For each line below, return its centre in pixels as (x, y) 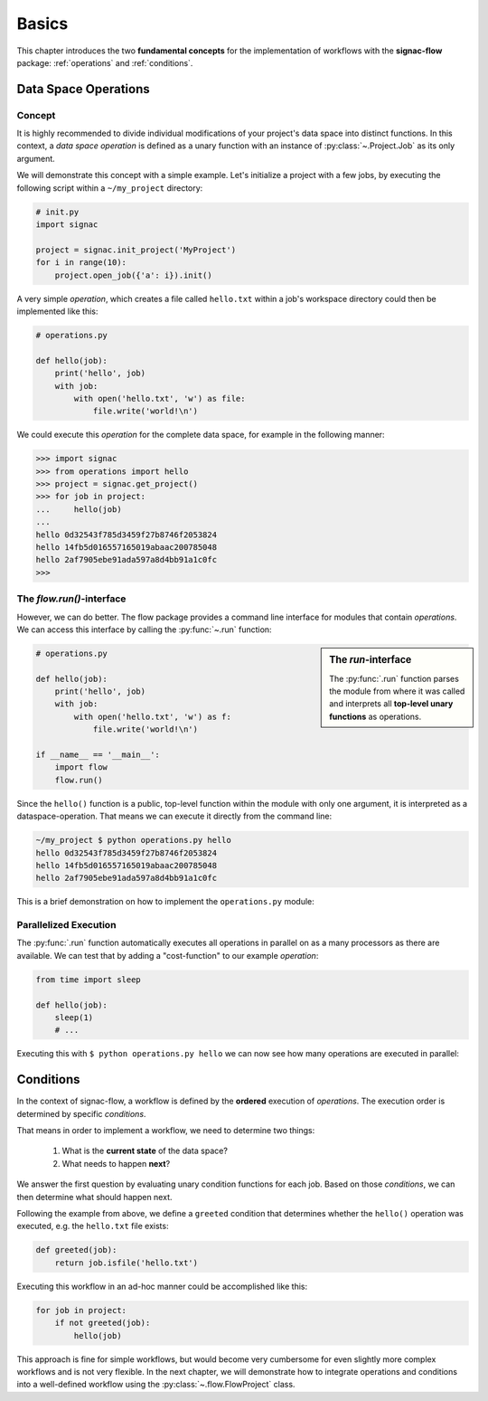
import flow (81, 767)
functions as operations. (375, 716)
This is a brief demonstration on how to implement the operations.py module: (166, 902)
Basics (42, 24)
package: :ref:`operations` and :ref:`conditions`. (105, 62)
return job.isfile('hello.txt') (127, 1263)
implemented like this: (57, 311)
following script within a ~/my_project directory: (110, 188)
